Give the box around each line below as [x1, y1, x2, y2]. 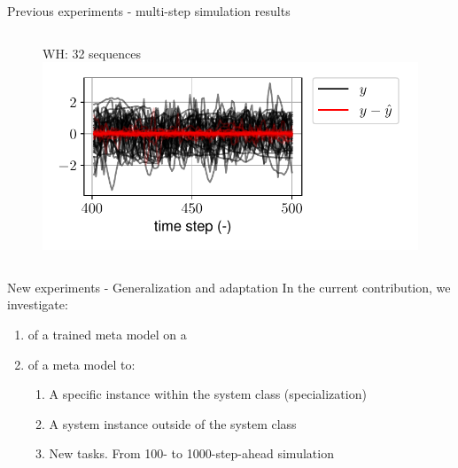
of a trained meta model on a [27, 324, 187, 343]
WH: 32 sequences [43, 43, 141, 62]
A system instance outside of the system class [49, 414, 297, 433]
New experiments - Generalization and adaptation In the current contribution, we [7, 277, 451, 296]
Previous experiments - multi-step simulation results [7, 2, 291, 19]
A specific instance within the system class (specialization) [49, 385, 367, 403]
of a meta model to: [27, 355, 136, 373]
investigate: [7, 295, 68, 314]
